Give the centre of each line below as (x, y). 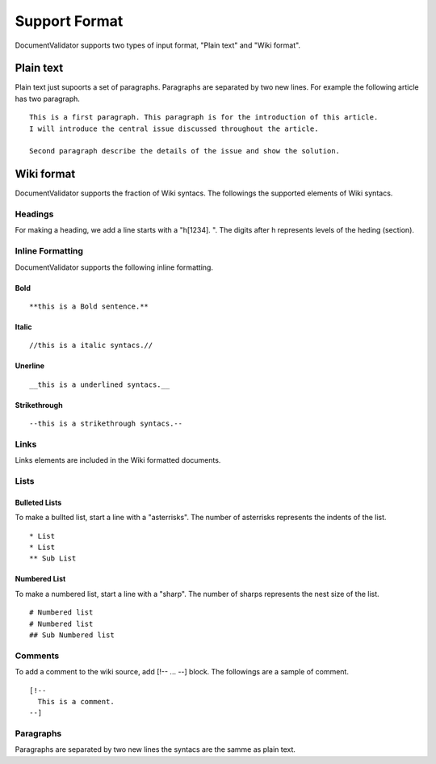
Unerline (29, 366)
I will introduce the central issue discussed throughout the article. (174, 128)
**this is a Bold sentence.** (89, 306)
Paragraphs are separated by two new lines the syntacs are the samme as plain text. (155, 749)
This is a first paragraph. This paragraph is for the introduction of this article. (204, 118)
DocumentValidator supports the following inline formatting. (114, 267)
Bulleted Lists (38, 502)
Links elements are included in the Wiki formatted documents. (118, 460)
